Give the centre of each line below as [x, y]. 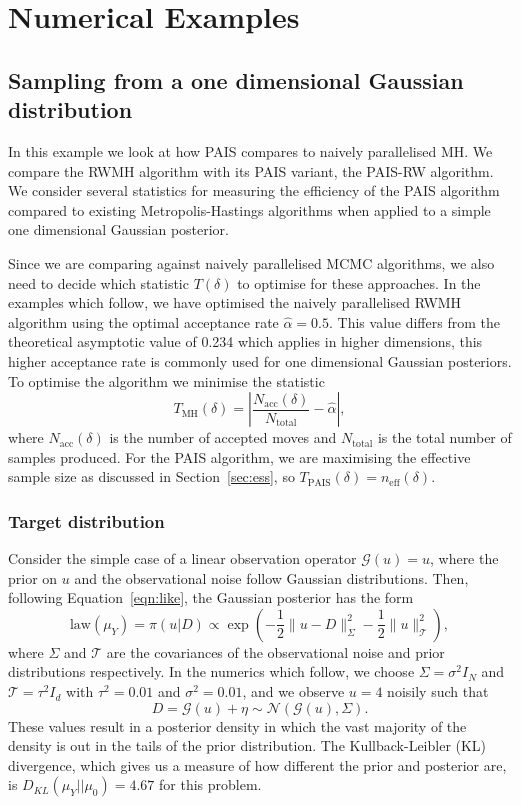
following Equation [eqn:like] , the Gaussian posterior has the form [211, 597]
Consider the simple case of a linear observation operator [182, 558]
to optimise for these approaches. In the [359, 282]
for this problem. [210, 784]
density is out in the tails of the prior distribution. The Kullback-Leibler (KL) [247, 745]
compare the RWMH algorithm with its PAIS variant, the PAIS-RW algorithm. [251, 170]
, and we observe [293, 691]
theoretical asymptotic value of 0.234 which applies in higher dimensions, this [245, 341]
